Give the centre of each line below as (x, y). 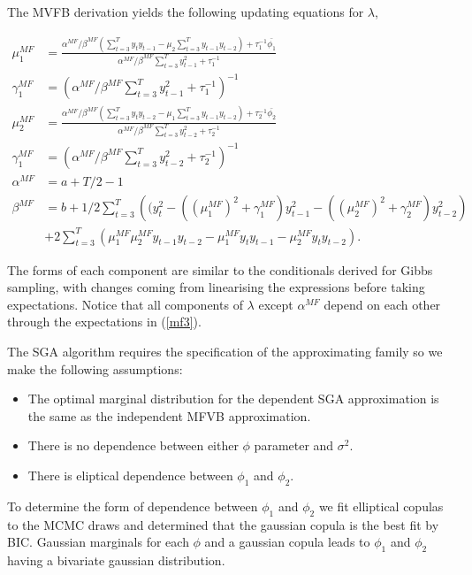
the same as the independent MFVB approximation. (169, 415)
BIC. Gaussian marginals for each (98, 542)
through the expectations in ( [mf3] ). (104, 322)
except (276, 304)
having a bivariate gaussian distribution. (116, 560)
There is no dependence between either (133, 445)
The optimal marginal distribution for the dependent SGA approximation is (233, 399)
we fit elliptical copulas (381, 506)
